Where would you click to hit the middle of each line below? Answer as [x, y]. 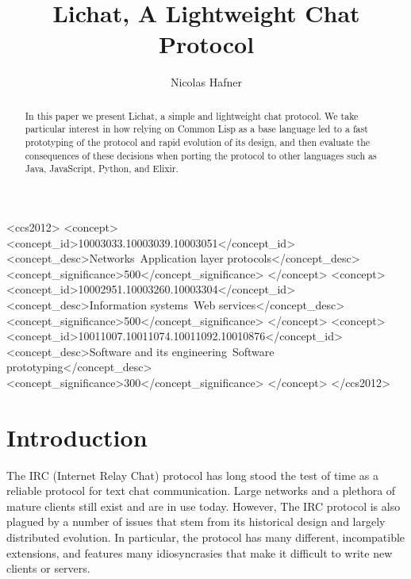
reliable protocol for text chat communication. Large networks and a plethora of [201, 491]
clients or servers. [48, 568]
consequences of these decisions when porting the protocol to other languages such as [201, 155]
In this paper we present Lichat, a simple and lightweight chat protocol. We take [192, 115]
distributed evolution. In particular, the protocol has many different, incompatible [206, 537]
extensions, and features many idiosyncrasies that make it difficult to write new [200, 552]
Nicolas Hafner [206, 82]
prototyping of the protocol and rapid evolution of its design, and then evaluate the [198, 142]
